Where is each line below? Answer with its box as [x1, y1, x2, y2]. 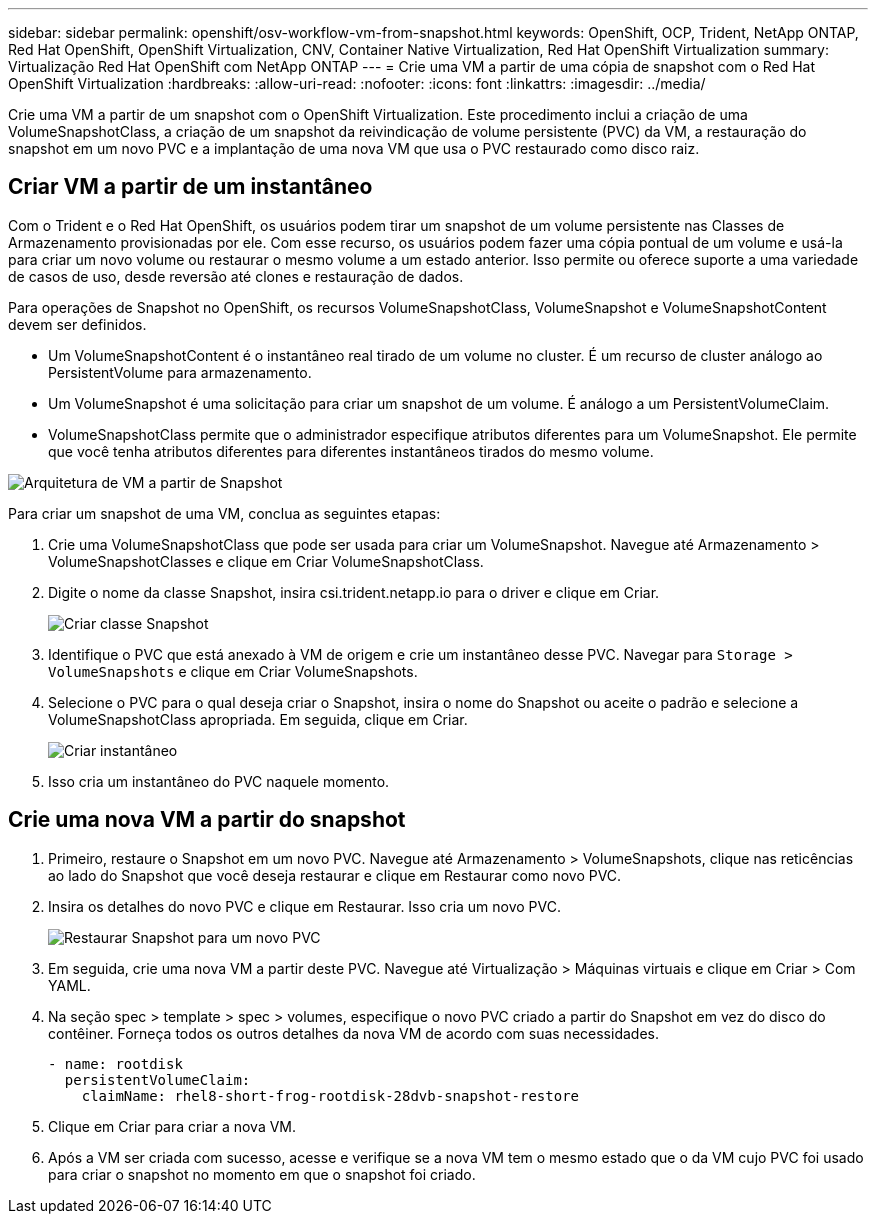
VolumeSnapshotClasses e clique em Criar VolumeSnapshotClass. [48, 552, 484, 570]
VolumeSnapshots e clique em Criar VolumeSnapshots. [48, 662, 418, 680]
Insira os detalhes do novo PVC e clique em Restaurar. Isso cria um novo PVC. [48, 897, 562, 915]
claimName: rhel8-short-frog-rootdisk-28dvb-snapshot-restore [81, 1087, 580, 1104]
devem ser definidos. [8, 315, 147, 333]
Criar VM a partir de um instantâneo [8, 174, 373, 200]
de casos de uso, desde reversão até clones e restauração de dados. [8, 267, 464, 285]
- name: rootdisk [48, 1055, 183, 1072]
